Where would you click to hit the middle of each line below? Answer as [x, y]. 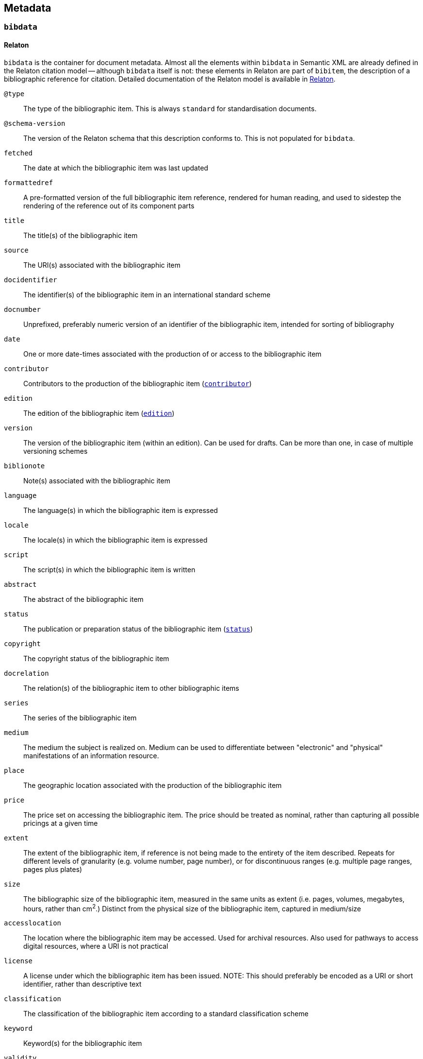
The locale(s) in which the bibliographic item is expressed [115, 540]
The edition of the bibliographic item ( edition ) [99, 413]
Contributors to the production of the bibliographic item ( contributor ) [138, 383]
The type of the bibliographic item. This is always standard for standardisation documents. [170, 108]
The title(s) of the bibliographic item [81, 235]
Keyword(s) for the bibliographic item [83, 1043]
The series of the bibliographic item [80, 717]
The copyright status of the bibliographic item [96, 658]
